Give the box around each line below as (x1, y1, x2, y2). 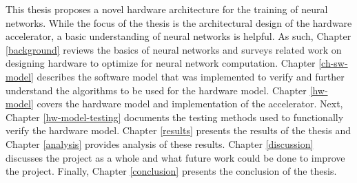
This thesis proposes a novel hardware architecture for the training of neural (6, 2, 328, 16)
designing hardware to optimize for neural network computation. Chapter (6, 56, 316, 70)
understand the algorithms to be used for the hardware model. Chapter (6, 83, 307, 97)
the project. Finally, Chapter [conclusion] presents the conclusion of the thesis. (6, 164, 337, 178)
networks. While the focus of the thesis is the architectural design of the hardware (6, 15, 352, 30)
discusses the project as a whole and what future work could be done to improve (6, 150, 345, 164)
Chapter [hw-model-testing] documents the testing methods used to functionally (6, 109, 344, 124)
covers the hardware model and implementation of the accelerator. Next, (37, 96, 343, 111)
